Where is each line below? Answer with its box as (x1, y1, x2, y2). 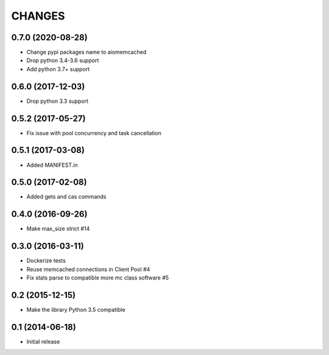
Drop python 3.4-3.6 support (26, 57, 99, 64)
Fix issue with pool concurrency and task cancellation (26, 129, 161, 136)
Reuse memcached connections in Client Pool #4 (26, 265, 150, 273)
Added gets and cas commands (26, 193, 107, 200)
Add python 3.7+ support (26, 65, 90, 72)
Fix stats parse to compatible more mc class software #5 (26, 274, 169, 281)
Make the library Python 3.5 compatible (26, 306, 126, 313)
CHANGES (11, 9, 65, 23)
